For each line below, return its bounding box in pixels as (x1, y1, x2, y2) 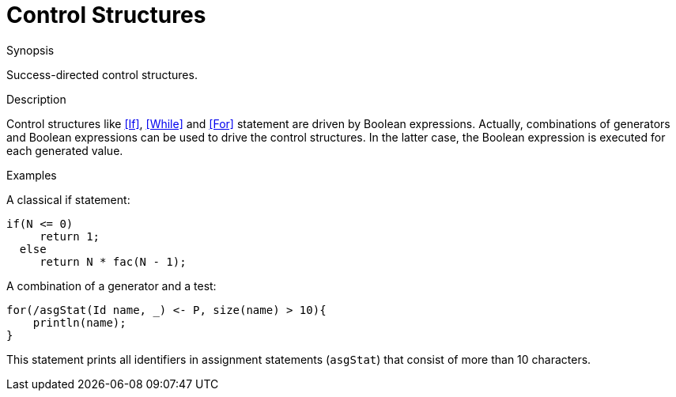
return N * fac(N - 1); (40, 255, 187, 268)
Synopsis (6, 43, 55, 57)
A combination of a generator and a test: (6, 278, 217, 293)
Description (6, 92, 66, 106)
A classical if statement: (6, 192, 130, 206)
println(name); (32, 316, 127, 329)
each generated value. (6, 143, 123, 157)
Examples (6, 168, 57, 182)
